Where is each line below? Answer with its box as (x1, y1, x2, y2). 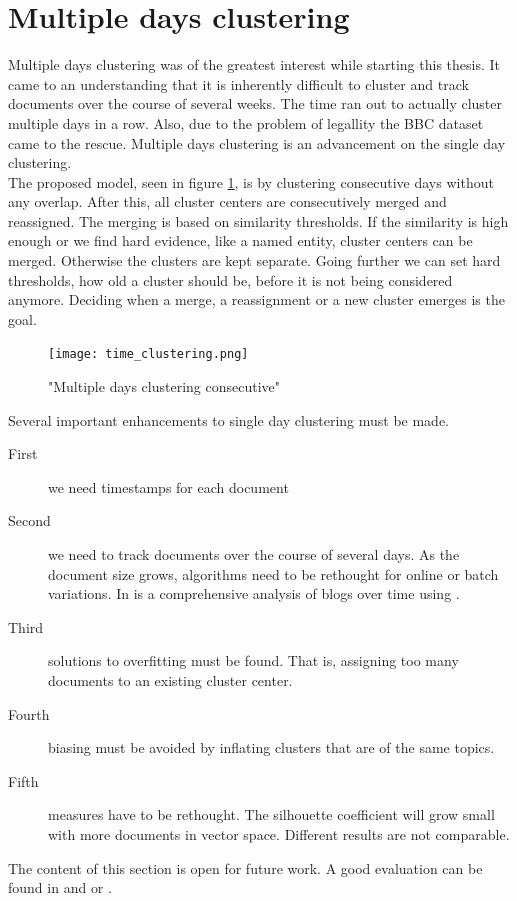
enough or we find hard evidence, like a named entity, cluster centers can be (8, 230, 473, 251)
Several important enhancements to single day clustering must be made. (8, 409, 450, 430)
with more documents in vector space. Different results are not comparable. (48, 824, 510, 844)
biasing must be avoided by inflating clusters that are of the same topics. (48, 737, 495, 758)
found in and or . (8, 877, 112, 898)
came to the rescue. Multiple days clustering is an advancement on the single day (8, 132, 506, 153)
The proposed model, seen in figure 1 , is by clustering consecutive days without (8, 171, 494, 192)
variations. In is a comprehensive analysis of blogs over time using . (48, 583, 460, 604)
